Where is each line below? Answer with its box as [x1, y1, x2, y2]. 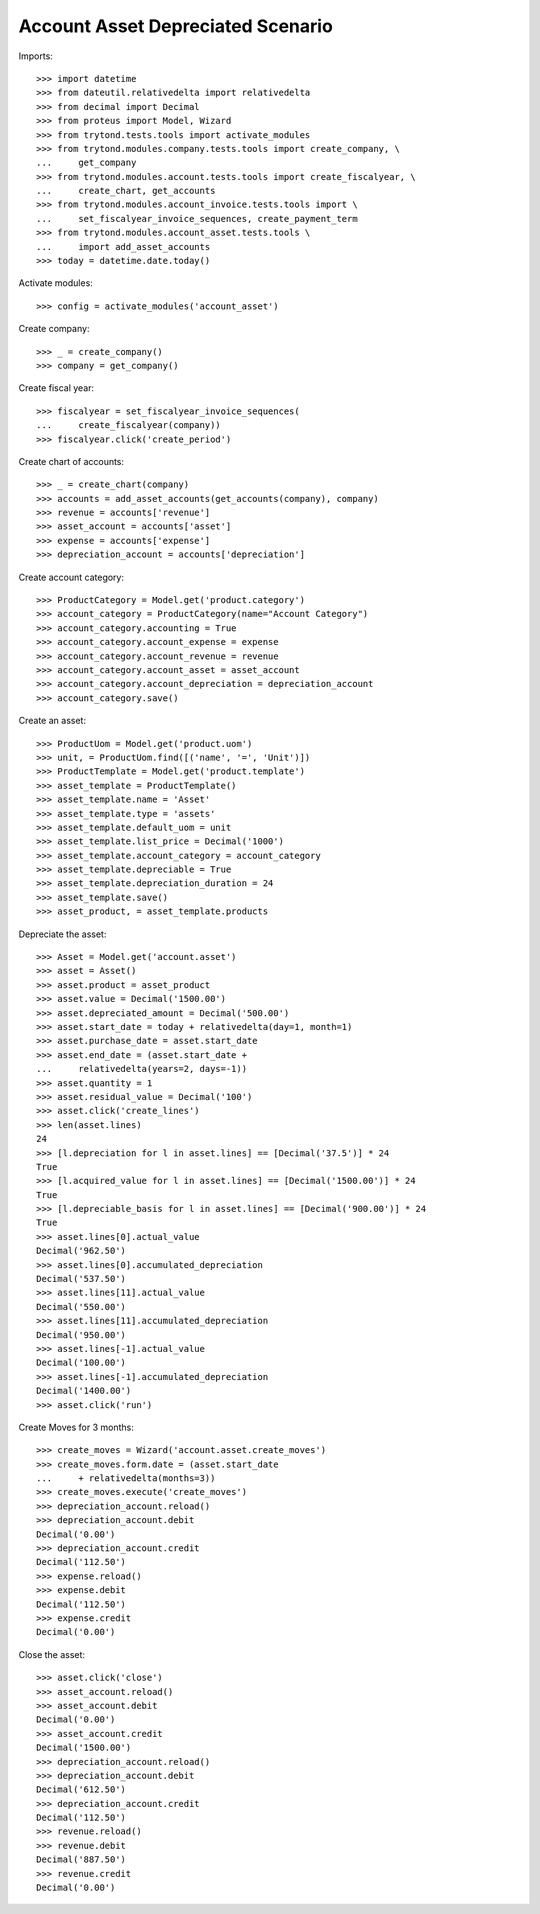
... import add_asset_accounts [36, 241, 211, 252]
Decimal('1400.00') [36, 1385, 132, 1397]
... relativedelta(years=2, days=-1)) [36, 1063, 248, 1075]
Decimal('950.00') [36, 1329, 127, 1340]
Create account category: [18, 571, 125, 583]
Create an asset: [18, 715, 87, 727]
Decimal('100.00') [36, 1357, 127, 1369]
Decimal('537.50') [36, 1273, 127, 1285]
